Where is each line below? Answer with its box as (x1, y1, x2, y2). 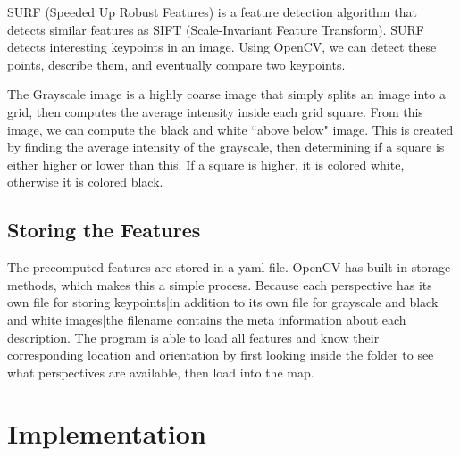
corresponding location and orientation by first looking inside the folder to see (7, 345, 434, 364)
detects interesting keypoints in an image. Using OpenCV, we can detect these (7, 37, 437, 56)
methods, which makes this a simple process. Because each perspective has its (7, 275, 432, 294)
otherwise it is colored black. (7, 172, 163, 191)
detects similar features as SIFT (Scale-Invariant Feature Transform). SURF (7, 20, 424, 38)
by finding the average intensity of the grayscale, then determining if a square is (7, 137, 445, 156)
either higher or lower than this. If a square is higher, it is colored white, (7, 154, 405, 173)
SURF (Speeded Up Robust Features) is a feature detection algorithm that (7, 3, 417, 21)
